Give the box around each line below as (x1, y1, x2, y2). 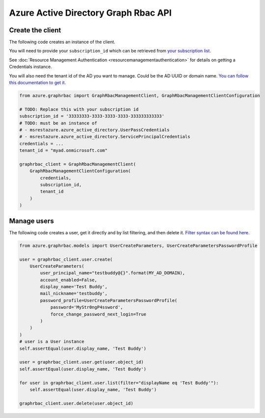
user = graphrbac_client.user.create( (19, 256, 113, 262)
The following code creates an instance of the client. (9, 39, 115, 45)
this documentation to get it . (9, 80, 66, 86)
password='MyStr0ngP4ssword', (50, 304, 123, 310)
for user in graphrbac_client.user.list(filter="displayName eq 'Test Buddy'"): (19, 380, 219, 386)
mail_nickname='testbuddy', (40, 291, 108, 296)
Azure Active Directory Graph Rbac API (9, 7, 172, 18)
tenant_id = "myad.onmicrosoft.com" (19, 148, 108, 153)
